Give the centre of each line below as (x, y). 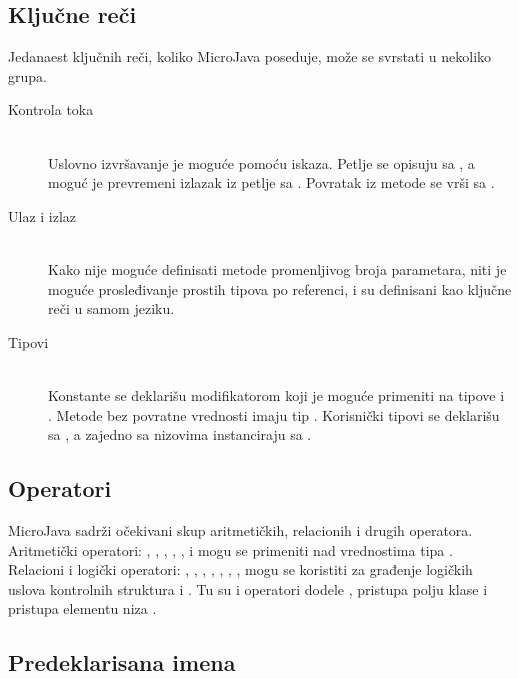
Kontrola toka (51, 109)
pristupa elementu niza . (82, 608)
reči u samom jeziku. (111, 308)
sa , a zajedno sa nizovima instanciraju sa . (180, 434)
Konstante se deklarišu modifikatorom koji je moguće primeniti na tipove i (276, 394)
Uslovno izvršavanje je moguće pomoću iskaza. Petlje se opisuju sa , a (261, 162)
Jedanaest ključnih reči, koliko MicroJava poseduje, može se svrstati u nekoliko (250, 56)
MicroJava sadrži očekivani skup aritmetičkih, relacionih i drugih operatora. (240, 529)
